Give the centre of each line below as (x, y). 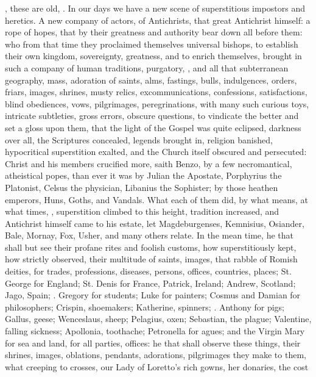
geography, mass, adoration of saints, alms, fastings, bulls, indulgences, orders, (151, 80)
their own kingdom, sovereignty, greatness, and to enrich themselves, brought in (153, 56)
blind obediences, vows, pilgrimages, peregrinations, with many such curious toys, (157, 103)
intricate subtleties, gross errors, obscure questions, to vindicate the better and (152, 116)
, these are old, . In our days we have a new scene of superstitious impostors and (155, 8)
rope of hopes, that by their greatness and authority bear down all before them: (154, 32)
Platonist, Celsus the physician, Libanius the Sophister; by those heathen (142, 187)
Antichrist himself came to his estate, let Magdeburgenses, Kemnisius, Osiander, (155, 223)
